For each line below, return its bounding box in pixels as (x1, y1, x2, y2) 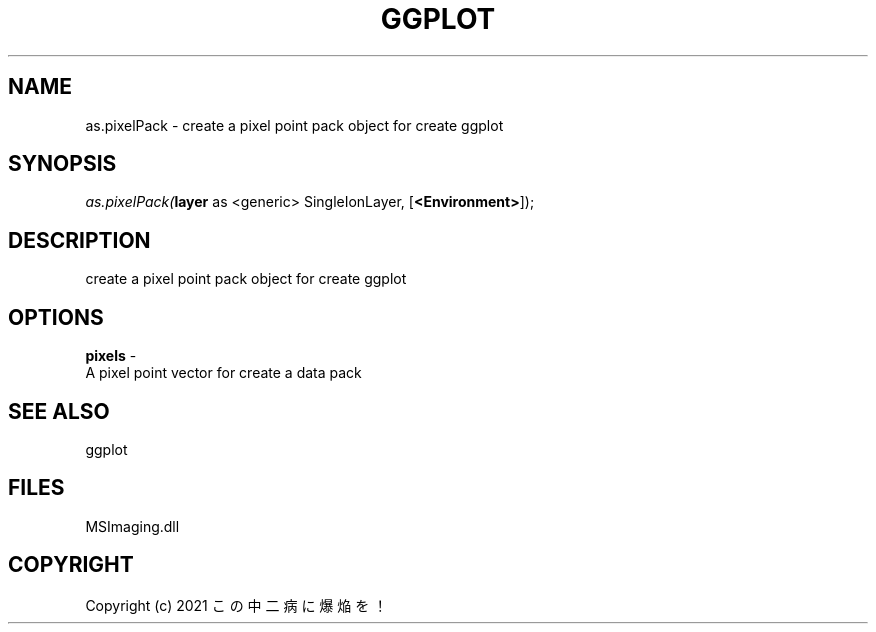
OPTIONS (8, 304, 104, 330)
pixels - (85, 347, 137, 365)
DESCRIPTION (8, 227, 151, 253)
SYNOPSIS (8, 151, 117, 177)
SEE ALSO (8, 398, 110, 424)
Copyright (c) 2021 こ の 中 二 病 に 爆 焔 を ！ (85, 596, 388, 614)
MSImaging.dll (85, 517, 180, 535)
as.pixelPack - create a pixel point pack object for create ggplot (85, 116, 504, 134)
